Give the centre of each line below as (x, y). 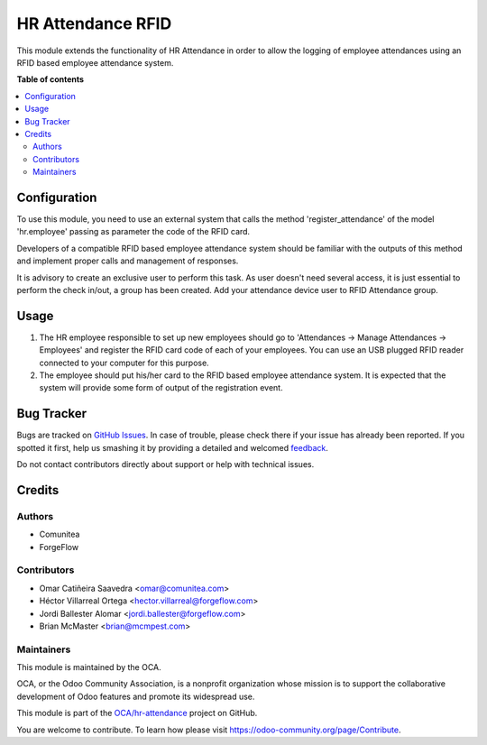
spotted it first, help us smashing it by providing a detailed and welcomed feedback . (173, 447)
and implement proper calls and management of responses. (128, 261)
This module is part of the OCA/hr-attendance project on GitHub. (137, 713)
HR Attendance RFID (94, 23)
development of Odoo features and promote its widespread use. (136, 696)
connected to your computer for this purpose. (124, 363)
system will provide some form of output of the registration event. (161, 388)
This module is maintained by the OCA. (89, 667)
